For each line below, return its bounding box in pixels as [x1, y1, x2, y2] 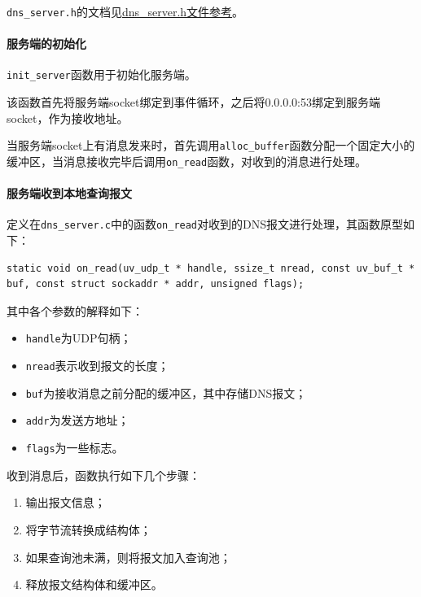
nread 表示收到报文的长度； [25, 357, 169, 374]
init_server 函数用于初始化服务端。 [7, 66, 196, 83]
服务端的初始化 [7, 35, 86, 52]
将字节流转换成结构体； [25, 521, 151, 538]
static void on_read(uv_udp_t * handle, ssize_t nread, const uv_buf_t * [7, 262, 415, 274]
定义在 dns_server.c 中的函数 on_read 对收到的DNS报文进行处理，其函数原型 [7, 216, 404, 233]
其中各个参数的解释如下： [7, 302, 143, 319]
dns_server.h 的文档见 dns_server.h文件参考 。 [7, 3, 244, 20]
